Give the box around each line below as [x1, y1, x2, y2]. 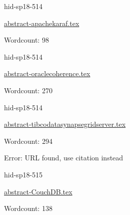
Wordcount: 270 [4, 85, 52, 95]
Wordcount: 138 [4, 203, 52, 213]
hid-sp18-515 [4, 169, 43, 179]
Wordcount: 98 [4, 35, 49, 45]
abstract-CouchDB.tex [4, 186, 72, 196]
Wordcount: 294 [4, 135, 52, 146]
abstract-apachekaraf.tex [4, 18, 79, 28]
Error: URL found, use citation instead [4, 152, 123, 163]
